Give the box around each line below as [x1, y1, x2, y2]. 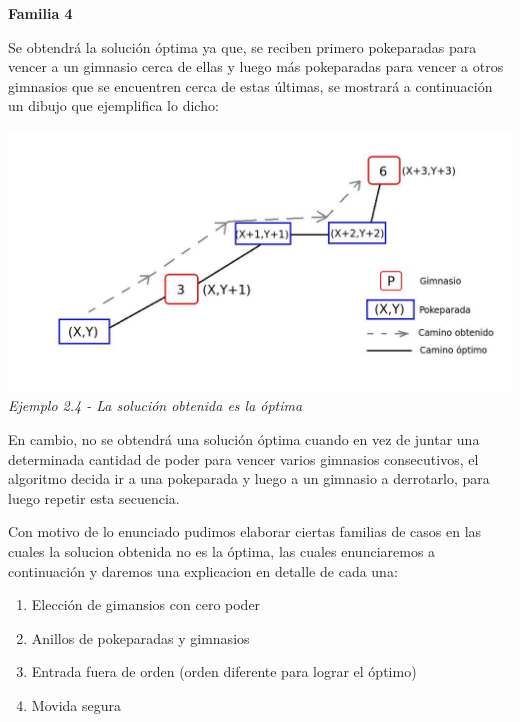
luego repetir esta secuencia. [8, 487, 180, 508]
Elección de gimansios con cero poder [31, 594, 261, 615]
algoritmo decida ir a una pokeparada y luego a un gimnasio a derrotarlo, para [8, 468, 490, 489]
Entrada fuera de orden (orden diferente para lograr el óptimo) [31, 661, 417, 682]
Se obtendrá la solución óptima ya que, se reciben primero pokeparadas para [8, 36, 477, 57]
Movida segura [31, 694, 121, 715]
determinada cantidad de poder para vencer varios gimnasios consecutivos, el [8, 448, 479, 469]
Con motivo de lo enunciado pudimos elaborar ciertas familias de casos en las [8, 521, 482, 542]
